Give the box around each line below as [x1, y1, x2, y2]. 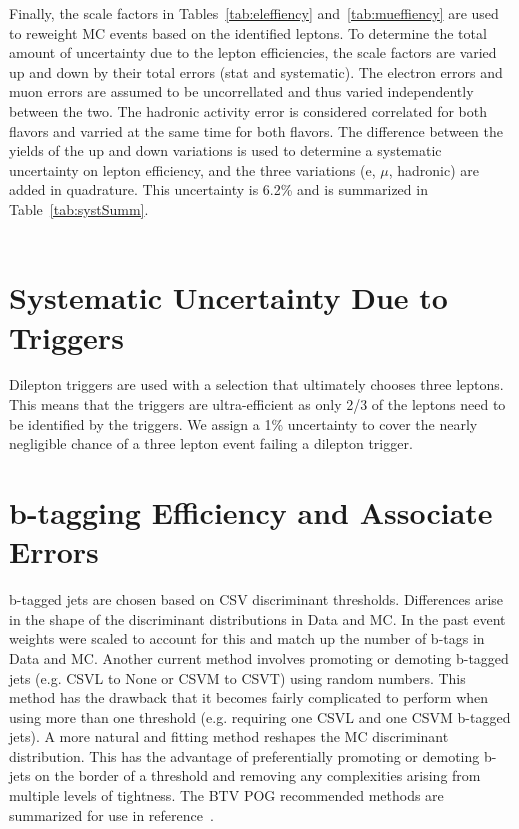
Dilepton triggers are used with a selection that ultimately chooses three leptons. [9, 374, 504, 395]
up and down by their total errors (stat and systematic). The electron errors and [9, 61, 503, 82]
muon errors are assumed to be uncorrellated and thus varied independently [9, 81, 474, 102]
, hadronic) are [388, 159, 479, 180]
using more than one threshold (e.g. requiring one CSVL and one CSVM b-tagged [9, 706, 511, 727]
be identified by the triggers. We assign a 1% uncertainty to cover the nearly [9, 413, 478, 434]
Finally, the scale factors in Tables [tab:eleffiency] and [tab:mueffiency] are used [9, 3, 499, 23]
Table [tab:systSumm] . [9, 198, 149, 219]
